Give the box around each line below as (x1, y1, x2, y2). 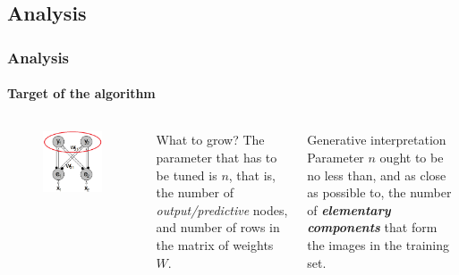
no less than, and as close (307, 165, 446, 184)
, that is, (228, 165, 276, 184)
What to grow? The (156, 130, 265, 149)
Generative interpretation (307, 130, 446, 149)
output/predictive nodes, (156, 200, 288, 219)
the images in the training (307, 235, 449, 254)
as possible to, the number (307, 183, 452, 202)
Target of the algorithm (7, 84, 156, 103)
